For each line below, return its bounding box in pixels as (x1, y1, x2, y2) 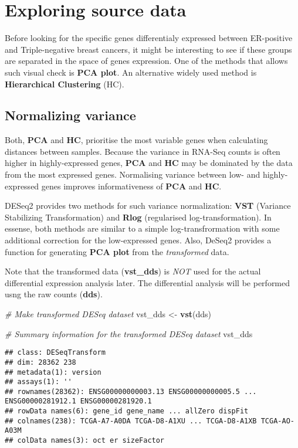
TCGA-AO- (260, 416, 294, 425)
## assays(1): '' (5, 378, 72, 386)
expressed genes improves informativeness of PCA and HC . (5, 179, 222, 192)
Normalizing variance (5, 106, 136, 124)
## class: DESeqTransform (5, 348, 106, 357)
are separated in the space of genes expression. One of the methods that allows (5, 55, 288, 67)
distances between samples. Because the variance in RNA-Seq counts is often (5, 145, 280, 157)
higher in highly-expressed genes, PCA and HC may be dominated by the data (5, 157, 293, 169)
